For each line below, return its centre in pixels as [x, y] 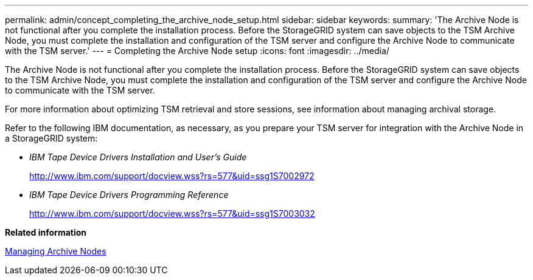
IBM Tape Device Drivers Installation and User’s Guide [138, 157]
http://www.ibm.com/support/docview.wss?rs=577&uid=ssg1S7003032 [172, 213]
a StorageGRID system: [51, 138]
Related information [46, 232]
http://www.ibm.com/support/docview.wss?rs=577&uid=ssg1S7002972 [172, 176]
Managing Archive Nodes [56, 251]
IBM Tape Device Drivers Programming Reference [129, 195]
